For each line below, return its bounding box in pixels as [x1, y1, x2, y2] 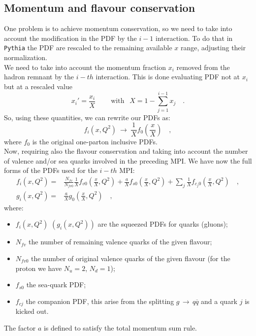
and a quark [201, 296, 238, 306]
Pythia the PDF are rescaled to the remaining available [4, 42, 172, 53]
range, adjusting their [180, 42, 246, 53]
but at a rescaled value [4, 81, 72, 91]
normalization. [4, 52, 47, 63]
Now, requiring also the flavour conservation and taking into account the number [4, 146, 248, 156]
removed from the [176, 62, 230, 72]
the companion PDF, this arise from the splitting [26, 296, 174, 306]
